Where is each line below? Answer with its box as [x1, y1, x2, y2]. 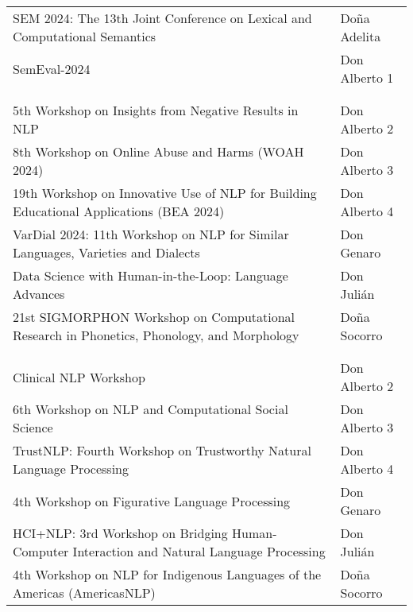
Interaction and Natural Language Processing [72, 542, 326, 560]
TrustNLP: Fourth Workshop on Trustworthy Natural [13, 441, 311, 459]
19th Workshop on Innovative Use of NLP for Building [13, 184, 317, 202]
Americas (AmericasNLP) [13, 583, 156, 602]
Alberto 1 [340, 68, 394, 87]
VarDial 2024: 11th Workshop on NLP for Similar [13, 225, 289, 243]
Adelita [340, 27, 381, 45]
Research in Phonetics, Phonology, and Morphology [13, 326, 299, 344]
